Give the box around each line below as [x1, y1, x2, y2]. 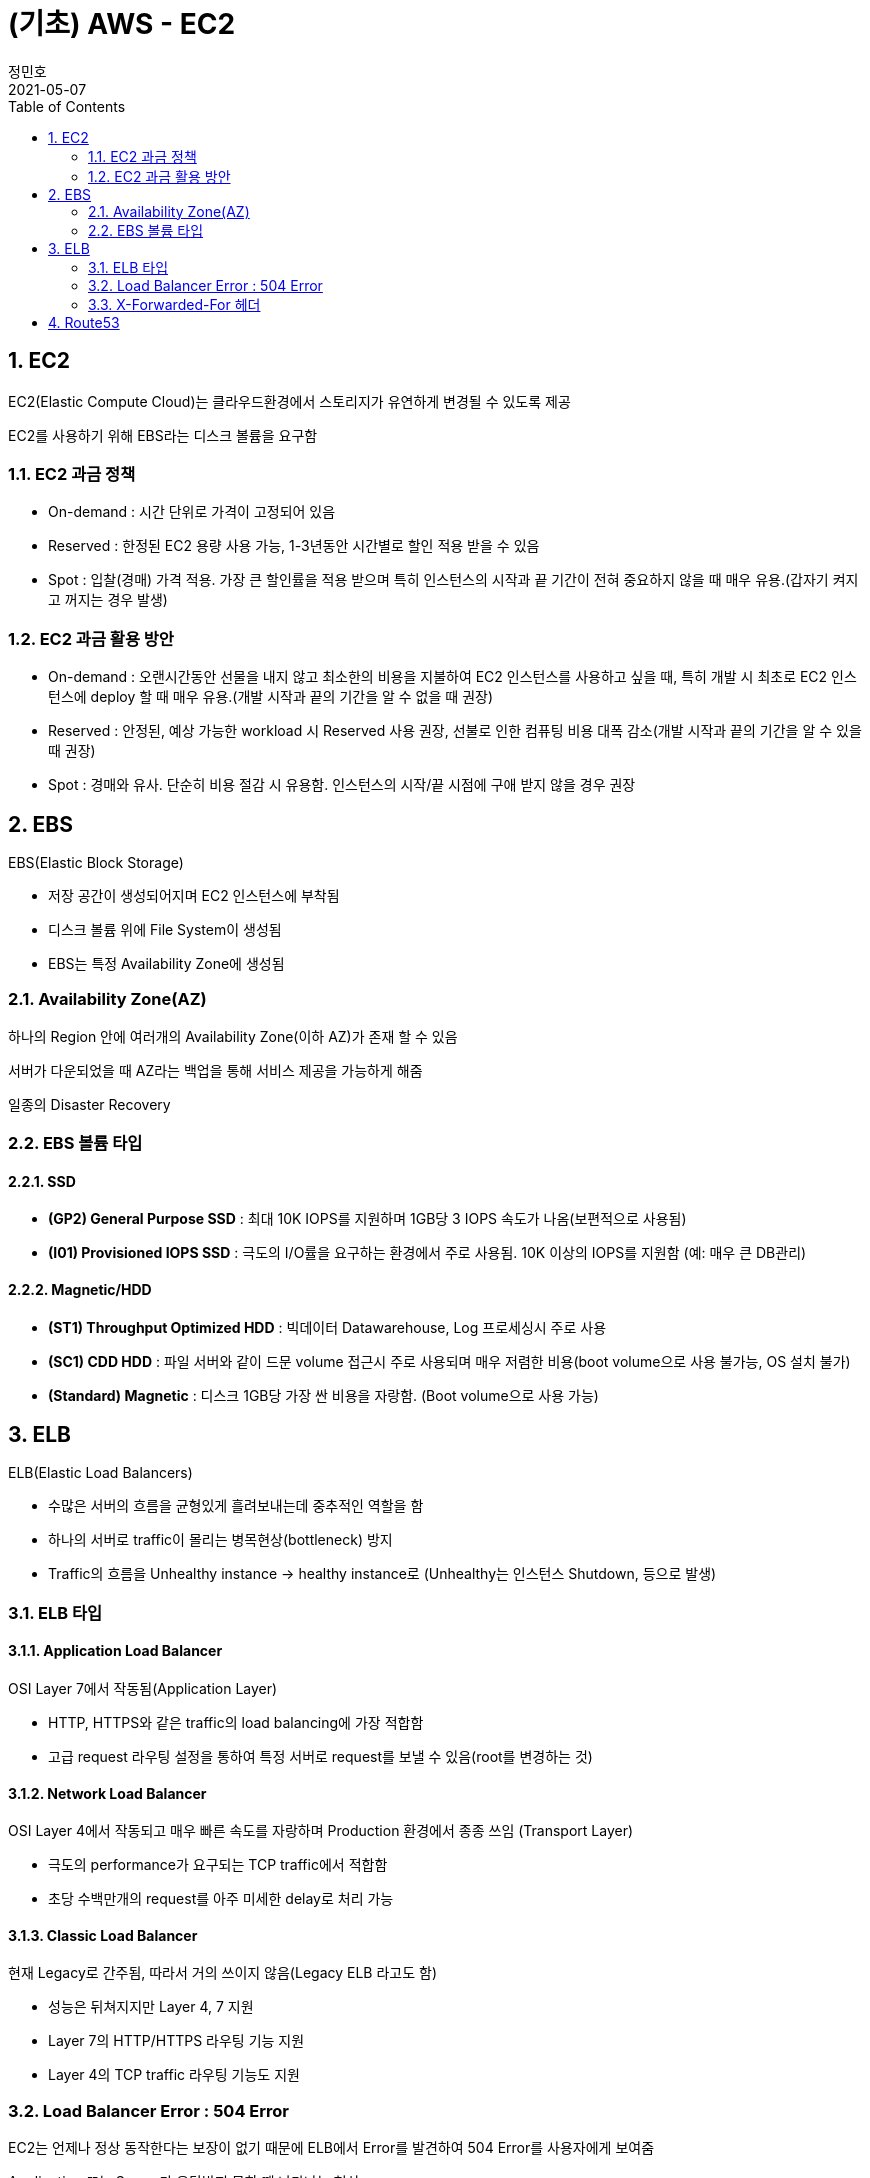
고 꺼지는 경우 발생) [48, 591, 168, 609]
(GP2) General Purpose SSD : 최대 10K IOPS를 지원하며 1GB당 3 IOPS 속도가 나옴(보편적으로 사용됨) [48, 1210, 687, 1228]
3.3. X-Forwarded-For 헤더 [88, 295, 261, 313]
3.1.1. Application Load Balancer [8, 1642, 223, 1660]
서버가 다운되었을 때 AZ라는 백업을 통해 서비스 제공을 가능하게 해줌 [8, 1061, 423, 1079]
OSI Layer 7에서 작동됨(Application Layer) [8, 1679, 278, 1697]
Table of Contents [8, 97, 126, 115]
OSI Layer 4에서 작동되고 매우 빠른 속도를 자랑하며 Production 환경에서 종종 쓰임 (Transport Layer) [8, 1822, 634, 1840]
